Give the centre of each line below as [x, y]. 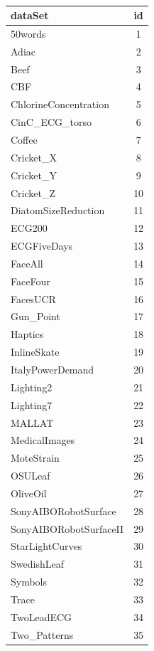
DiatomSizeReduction [58, 210]
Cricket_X [34, 157]
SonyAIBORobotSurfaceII [67, 528]
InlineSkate [35, 352]
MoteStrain [35, 458]
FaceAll [27, 263]
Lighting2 [32, 387]
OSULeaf [31, 476]
